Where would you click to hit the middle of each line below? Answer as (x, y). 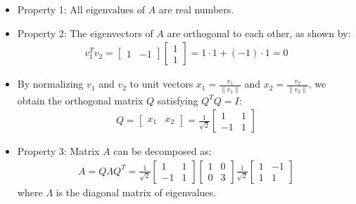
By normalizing (50, 84)
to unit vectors (161, 84)
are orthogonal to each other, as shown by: (259, 33)
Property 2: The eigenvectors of (85, 33)
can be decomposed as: (163, 151)
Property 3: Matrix (58, 151)
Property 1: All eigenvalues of (81, 9)
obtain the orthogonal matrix (80, 100)
